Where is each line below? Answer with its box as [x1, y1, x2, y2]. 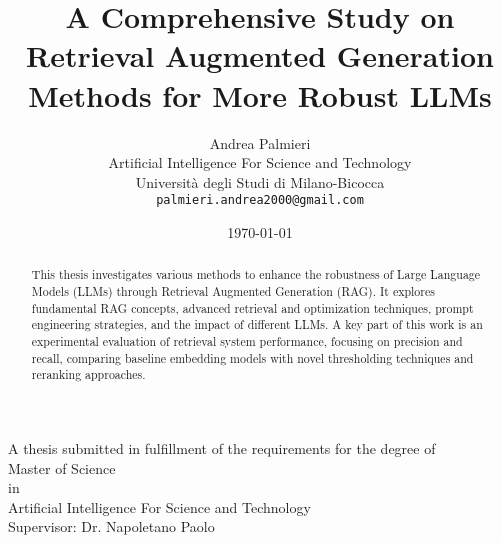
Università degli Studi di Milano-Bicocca [135, 171, 385, 192]
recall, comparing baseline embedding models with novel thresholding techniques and [31, 349, 474, 366]
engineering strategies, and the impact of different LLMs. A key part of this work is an [31, 316, 483, 333]
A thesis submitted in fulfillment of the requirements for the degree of [8, 437, 436, 458]
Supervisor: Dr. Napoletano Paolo [8, 516, 215, 537]
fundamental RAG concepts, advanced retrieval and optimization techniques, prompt [31, 299, 474, 316]
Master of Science [8, 457, 116, 478]
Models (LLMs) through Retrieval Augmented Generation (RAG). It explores [31, 282, 435, 299]
